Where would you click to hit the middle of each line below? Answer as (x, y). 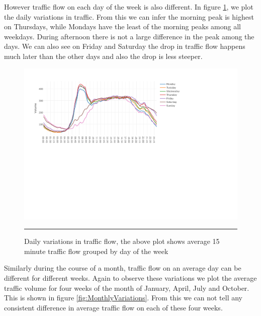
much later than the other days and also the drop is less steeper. (103, 56)
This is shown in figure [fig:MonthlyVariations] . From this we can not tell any (123, 298)
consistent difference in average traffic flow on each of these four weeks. (113, 307)
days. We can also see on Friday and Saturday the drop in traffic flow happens (125, 46)
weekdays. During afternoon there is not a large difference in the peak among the (129, 36)
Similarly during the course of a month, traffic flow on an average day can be (123, 268)
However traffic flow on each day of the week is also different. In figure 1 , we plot (129, 7)
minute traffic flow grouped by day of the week (96, 251)
